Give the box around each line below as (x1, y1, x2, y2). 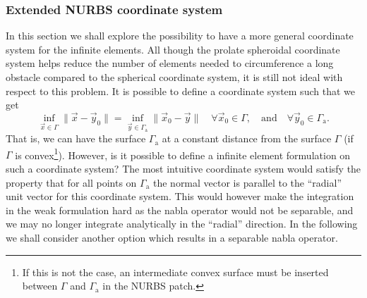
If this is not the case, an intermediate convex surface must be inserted (22, 264, 329, 279)
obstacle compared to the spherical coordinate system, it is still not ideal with (6, 70, 343, 84)
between (22, 278, 58, 293)
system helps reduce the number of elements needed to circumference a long (6, 56, 334, 70)
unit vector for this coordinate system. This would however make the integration (6, 189, 354, 204)
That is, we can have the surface (6, 131, 146, 146)
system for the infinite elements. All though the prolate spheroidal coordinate (6, 42, 340, 56)
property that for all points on (6, 175, 137, 190)
